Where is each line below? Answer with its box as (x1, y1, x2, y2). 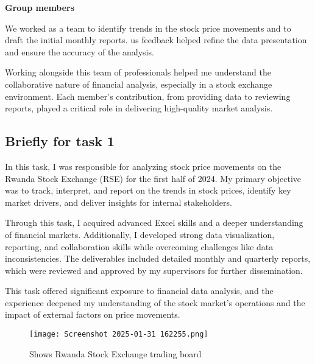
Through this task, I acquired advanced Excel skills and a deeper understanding (5, 216, 303, 229)
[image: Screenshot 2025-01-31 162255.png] (29, 330, 208, 339)
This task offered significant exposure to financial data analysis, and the (5, 284, 274, 297)
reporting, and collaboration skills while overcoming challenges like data (5, 240, 274, 253)
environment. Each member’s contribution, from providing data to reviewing (5, 89, 291, 102)
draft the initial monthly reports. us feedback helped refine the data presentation (5, 33, 307, 46)
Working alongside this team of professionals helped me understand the (5, 66, 271, 79)
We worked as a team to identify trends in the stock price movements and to (5, 21, 291, 34)
